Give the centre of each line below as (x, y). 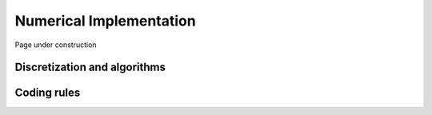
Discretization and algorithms (90, 67)
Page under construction (56, 45)
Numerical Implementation (105, 21)
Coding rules (48, 93)
